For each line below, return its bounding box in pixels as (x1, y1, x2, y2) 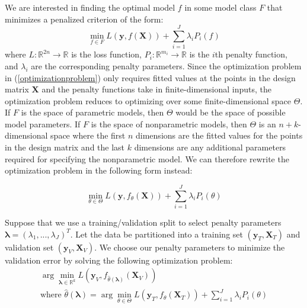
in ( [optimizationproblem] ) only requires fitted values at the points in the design (5, 71, 296, 84)
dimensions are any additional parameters (134, 141, 286, 153)
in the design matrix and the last (5, 141, 125, 153)
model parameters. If (5, 117, 81, 130)
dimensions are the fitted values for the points (136, 129, 303, 142)
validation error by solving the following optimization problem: (5, 254, 233, 266)
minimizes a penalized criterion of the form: (5, 12, 164, 25)
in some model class (184, 1, 257, 13)
